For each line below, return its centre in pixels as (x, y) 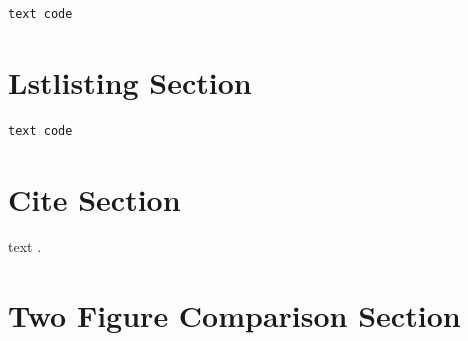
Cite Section (94, 198)
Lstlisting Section (130, 81)
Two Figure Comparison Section (234, 315)
